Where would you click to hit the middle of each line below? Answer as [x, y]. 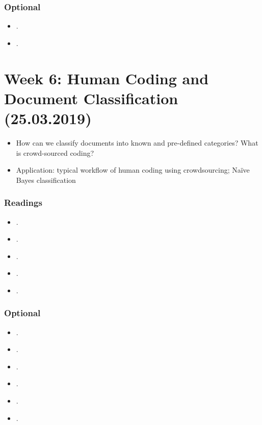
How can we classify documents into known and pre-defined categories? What [137, 142]
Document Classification [91, 98]
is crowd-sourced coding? [55, 152]
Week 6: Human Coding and [107, 78]
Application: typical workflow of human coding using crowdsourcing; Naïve [133, 170]
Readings [23, 203]
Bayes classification [46, 180]
